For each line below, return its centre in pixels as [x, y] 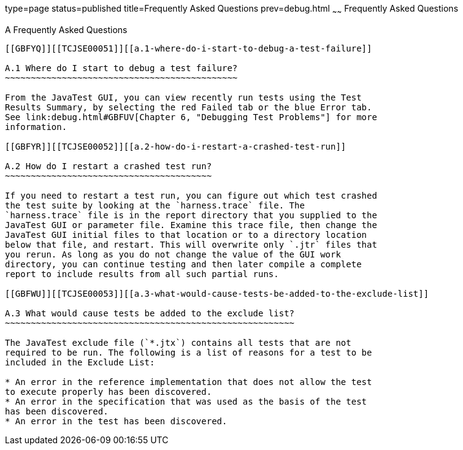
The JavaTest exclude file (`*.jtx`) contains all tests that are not [178, 342]
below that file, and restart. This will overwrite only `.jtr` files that [191, 244]
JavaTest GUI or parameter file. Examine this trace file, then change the [191, 225]
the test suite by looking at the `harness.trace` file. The [155, 205]
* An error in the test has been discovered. [116, 421]
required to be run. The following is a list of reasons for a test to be [189, 352]
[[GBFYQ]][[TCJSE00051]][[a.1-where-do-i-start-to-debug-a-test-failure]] [189, 48]
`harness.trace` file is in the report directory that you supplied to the [191, 215]
